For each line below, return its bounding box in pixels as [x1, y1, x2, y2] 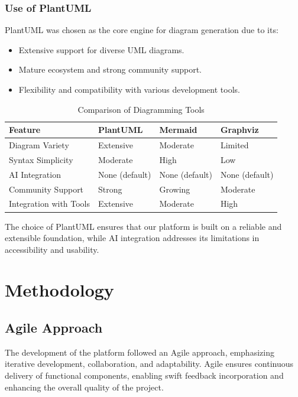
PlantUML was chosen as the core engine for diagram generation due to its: [5, 24, 278, 36]
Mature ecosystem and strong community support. [18, 63, 202, 76]
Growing [159, 183, 190, 195]
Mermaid [159, 123, 197, 136]
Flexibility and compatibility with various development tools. [18, 83, 240, 95]
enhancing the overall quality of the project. [5, 380, 164, 393]
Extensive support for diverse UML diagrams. [18, 43, 184, 56]
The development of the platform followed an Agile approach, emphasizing [5, 346, 274, 358]
